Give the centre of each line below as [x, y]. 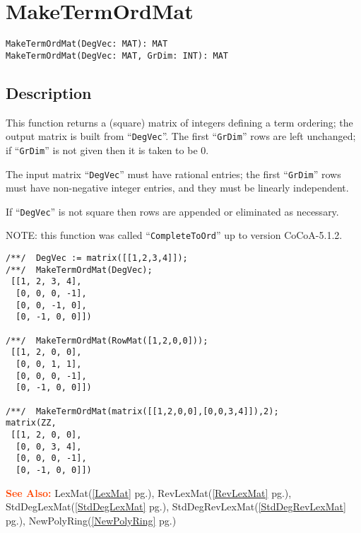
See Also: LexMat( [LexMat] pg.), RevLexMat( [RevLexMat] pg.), [149, 492]
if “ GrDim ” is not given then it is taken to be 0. [107, 150]
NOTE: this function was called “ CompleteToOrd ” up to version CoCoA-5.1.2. [174, 235]
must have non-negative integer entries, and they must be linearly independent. [177, 188]
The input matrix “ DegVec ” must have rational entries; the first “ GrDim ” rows [173, 174]
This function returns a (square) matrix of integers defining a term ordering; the [179, 122]
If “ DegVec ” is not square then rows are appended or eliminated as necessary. [172, 211]
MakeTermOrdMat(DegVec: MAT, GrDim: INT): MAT [117, 55]
